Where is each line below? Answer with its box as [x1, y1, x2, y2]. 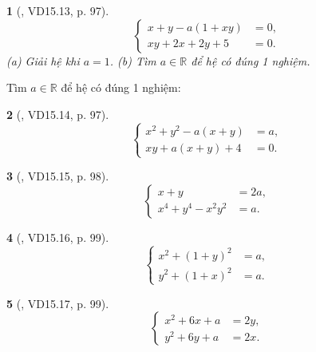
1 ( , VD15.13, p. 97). [6, 2, 109, 18]
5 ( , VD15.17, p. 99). [6, 295, 109, 311]
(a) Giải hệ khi [6, 52, 80, 69]
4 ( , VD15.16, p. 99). [6, 228, 109, 245]
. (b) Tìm [109, 52, 156, 69]
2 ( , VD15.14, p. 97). [6, 105, 109, 122]
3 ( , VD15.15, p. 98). [6, 168, 109, 184]
